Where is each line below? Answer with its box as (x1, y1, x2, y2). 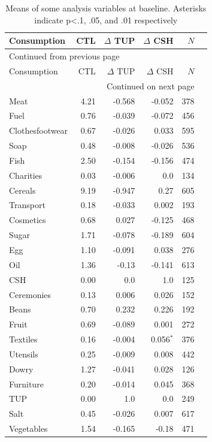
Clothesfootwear (9, 124, 68, 137)
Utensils (9, 347, 38, 360)
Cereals (9, 184, 36, 196)
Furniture (9, 377, 44, 390)
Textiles (9, 333, 38, 345)
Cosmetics (9, 214, 46, 226)
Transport (9, 199, 46, 211)
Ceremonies (9, 288, 52, 300)
